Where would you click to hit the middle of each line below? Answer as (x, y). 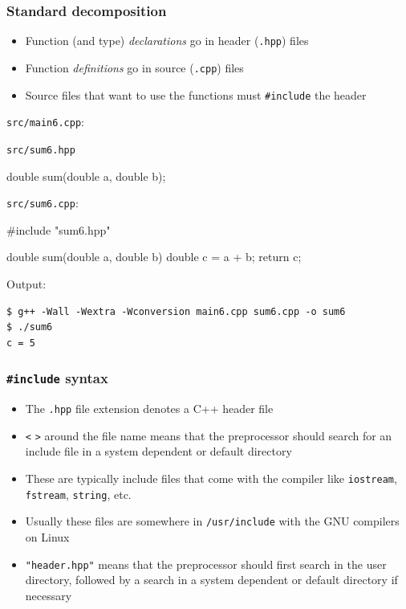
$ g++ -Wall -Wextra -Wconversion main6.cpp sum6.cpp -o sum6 (176, 311)
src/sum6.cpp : (43, 203)
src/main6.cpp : (45, 122)
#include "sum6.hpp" (59, 229)
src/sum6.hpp (41, 150)
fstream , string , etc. (78, 494)
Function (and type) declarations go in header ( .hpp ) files (167, 41)
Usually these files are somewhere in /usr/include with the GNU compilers (212, 521)
